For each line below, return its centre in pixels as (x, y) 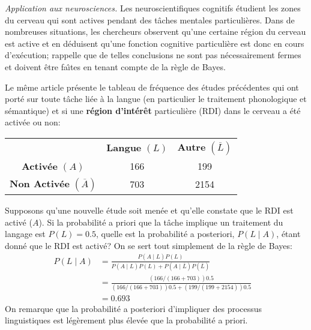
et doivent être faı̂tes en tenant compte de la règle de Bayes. (115, 66)
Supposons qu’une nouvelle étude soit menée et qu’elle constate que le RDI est (149, 210)
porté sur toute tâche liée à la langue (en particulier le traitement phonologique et (156, 99)
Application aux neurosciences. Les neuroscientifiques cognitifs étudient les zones (153, 8)
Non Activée (40, 183)
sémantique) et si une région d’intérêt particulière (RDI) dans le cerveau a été (153, 110)
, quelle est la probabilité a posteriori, (165, 234)
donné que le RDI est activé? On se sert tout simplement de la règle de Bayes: (149, 245)
